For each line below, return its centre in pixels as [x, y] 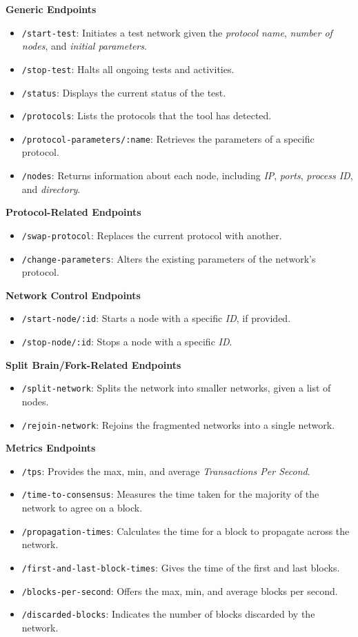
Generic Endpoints [51, 9]
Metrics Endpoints [51, 448]
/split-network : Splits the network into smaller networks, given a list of [176, 388]
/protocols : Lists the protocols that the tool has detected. [147, 115]
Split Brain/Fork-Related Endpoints [93, 364]
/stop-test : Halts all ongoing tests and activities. [128, 69]
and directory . [51, 189]
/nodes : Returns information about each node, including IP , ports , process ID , [187, 175]
